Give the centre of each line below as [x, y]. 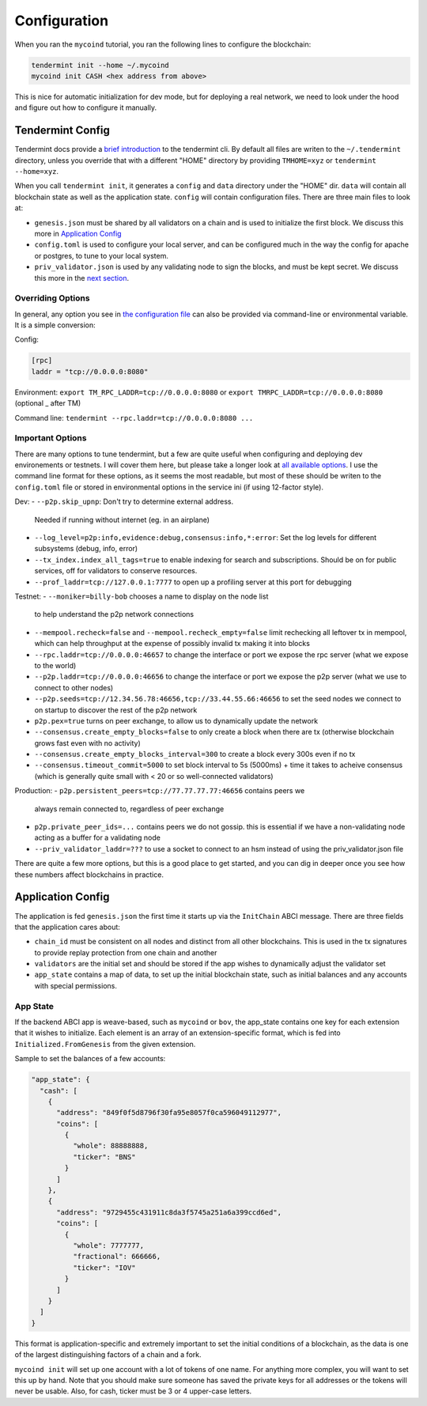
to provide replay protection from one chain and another [126, 952]
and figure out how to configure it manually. [86, 108]
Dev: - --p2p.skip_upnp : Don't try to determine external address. [124, 501]
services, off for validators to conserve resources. [116, 571]
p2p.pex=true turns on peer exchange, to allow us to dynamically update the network [176, 720]
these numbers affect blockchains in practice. [89, 875]
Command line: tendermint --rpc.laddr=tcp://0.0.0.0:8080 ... [134, 418]
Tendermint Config [62, 130]
